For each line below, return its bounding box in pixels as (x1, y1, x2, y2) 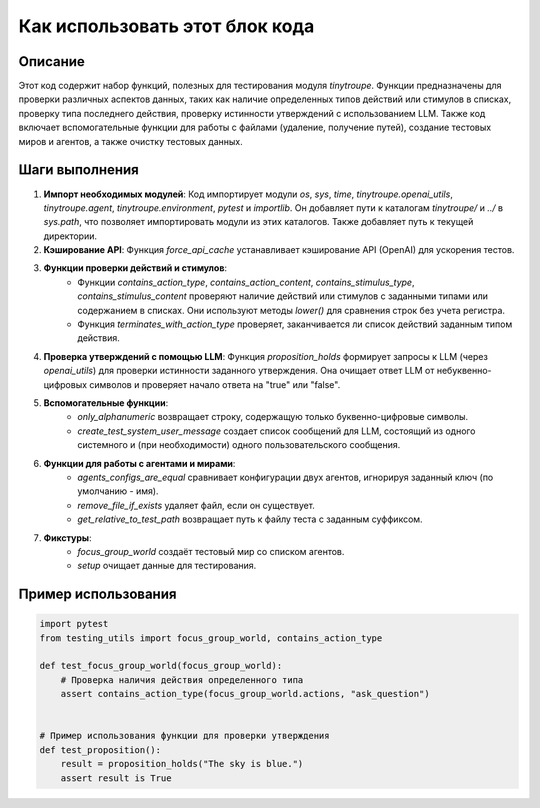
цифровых (43, 378, 88, 390)
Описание (18, 53, 85, 70)
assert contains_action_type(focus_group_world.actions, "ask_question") (60, 688, 430, 700)
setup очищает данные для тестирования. (77, 560, 257, 572)
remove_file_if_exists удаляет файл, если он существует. (77, 499, 315, 511)
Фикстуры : (43, 531, 92, 544)
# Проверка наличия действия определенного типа (60, 674, 304, 685)
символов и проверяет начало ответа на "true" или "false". (89, 378, 341, 390)
